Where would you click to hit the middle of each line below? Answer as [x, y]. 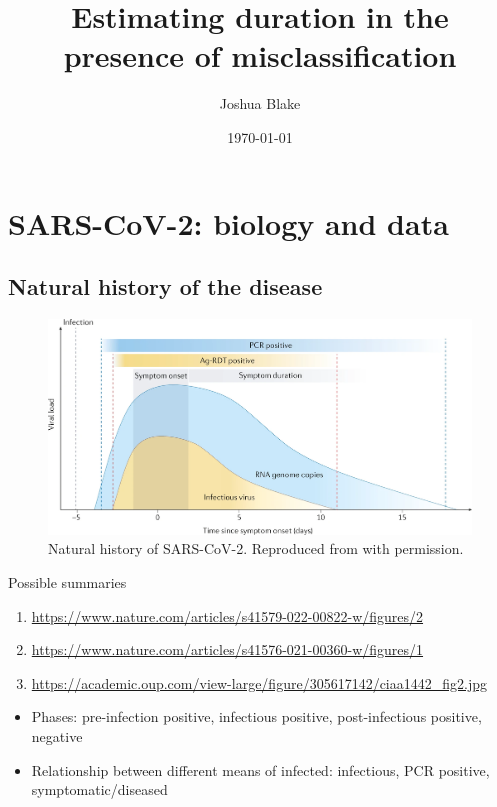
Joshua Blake [260, 103]
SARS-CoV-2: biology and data [228, 222]
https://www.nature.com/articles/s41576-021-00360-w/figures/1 [227, 649]
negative [57, 735]
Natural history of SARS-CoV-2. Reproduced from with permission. [256, 548]
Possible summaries [67, 582]
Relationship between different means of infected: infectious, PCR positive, [260, 769]
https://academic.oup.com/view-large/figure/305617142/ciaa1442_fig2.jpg [259, 682]
